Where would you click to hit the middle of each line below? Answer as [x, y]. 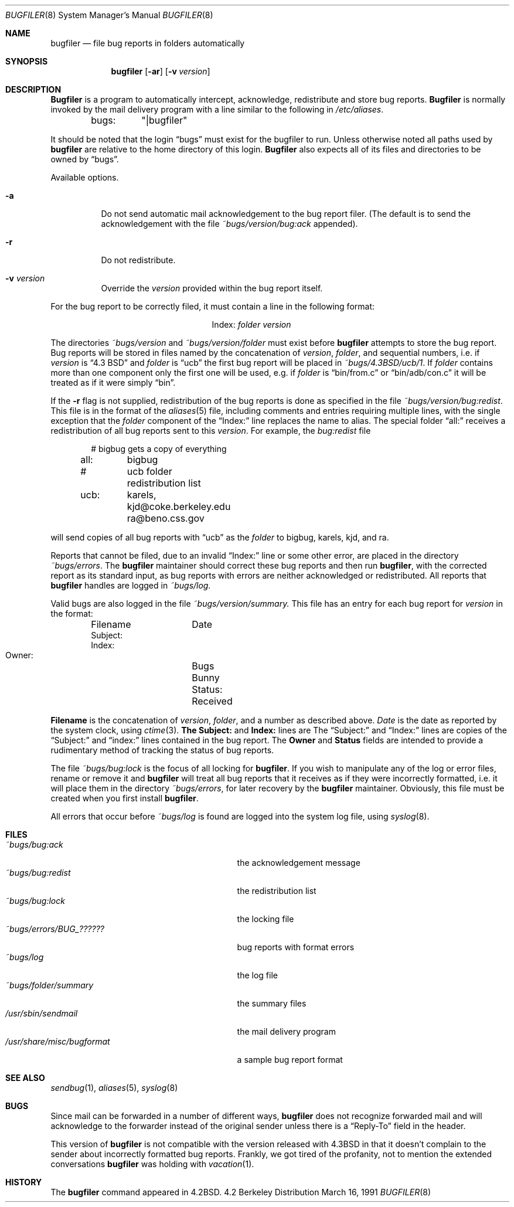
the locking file [265, 919]
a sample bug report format [290, 1060]
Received [212, 701]
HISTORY [24, 1182]
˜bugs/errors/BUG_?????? [55, 929]
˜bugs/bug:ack [34, 844]
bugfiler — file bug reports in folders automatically [148, 43]
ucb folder [149, 471]
